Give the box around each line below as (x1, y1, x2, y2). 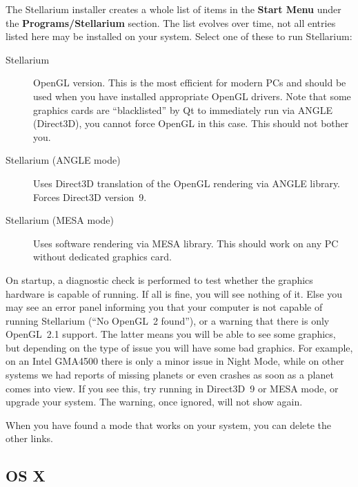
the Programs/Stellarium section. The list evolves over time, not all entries (6, 15, 336, 30)
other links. (6, 431, 53, 446)
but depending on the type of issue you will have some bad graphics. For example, (6, 340, 353, 354)
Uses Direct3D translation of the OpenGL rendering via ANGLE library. (33, 175, 341, 190)
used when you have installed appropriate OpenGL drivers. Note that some (33, 88, 351, 103)
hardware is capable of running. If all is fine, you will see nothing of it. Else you (6, 286, 342, 300)
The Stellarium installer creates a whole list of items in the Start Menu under (6, 2, 341, 16)
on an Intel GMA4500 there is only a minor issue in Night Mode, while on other (6, 354, 344, 368)
